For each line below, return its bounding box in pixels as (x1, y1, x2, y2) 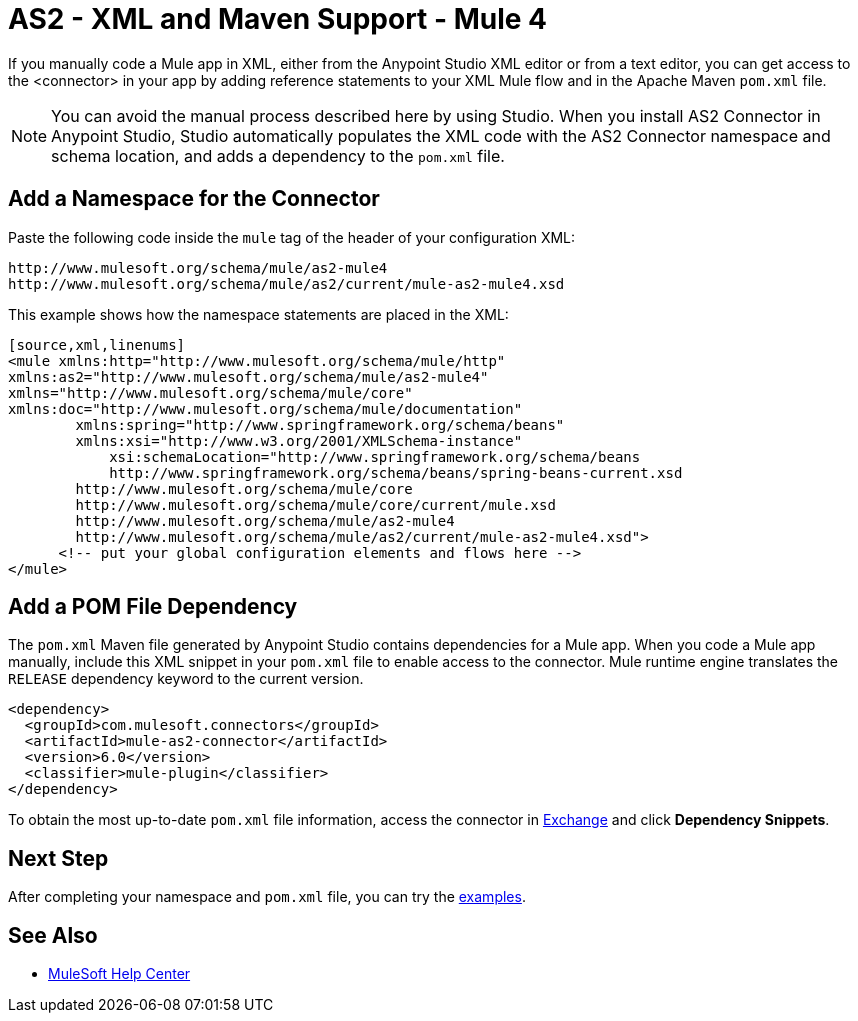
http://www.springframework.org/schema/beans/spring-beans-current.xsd (109, 464, 683, 481)
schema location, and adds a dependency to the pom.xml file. (51, 145, 505, 166)
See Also (8, 922, 98, 948)
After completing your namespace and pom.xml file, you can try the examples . (8, 888, 526, 906)
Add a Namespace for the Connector (8, 186, 380, 212)
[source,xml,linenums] (8, 336, 186, 353)
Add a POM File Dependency (8, 594, 298, 620)
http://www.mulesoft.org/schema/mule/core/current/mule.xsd (75, 496, 556, 513)
